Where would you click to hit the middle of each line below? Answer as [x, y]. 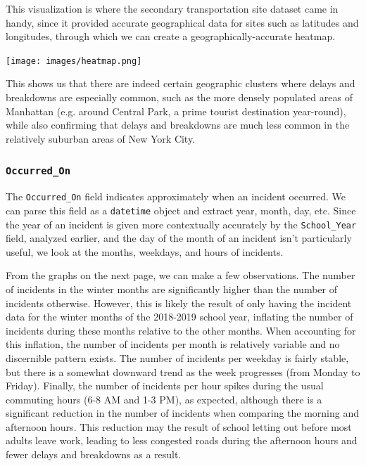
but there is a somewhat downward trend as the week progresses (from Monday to [183, 371]
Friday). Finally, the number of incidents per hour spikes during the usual [165, 386]
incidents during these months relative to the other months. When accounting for [181, 330]
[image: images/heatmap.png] [74, 61]
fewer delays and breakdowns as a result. [94, 454]
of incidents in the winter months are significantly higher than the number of [171, 289]
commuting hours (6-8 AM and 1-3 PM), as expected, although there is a [164, 399]
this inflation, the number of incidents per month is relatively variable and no [173, 344]
